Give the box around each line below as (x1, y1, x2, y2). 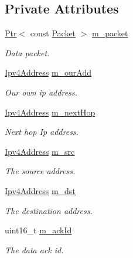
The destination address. (5, 204, 93, 216)
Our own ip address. (5, 86, 77, 98)
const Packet (30, 27, 76, 39)
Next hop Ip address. (5, 125, 79, 138)
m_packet (92, 27, 128, 39)
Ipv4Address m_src (5, 145, 75, 157)
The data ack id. (5, 243, 64, 256)
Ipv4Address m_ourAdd (5, 66, 92, 79)
